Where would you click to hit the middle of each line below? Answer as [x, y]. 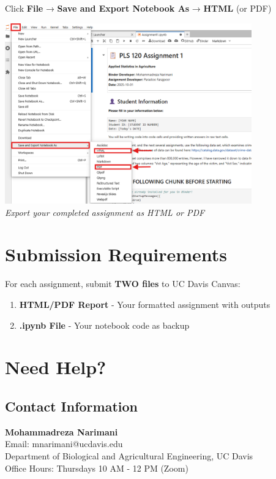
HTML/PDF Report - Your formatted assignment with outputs [145, 305]
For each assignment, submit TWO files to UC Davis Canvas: [123, 284]
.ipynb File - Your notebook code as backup [104, 325]
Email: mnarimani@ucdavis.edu [64, 444]
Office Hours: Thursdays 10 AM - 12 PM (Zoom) [97, 468]
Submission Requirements [116, 254]
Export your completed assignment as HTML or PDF [105, 212]
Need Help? [56, 367]
